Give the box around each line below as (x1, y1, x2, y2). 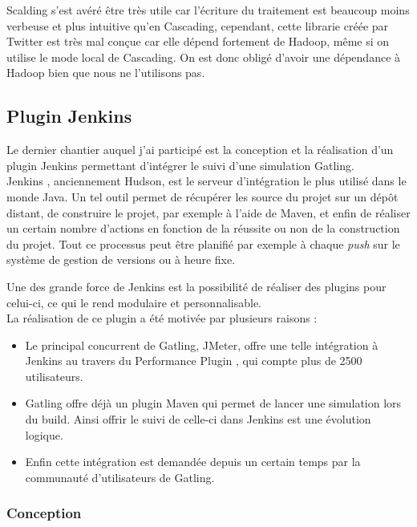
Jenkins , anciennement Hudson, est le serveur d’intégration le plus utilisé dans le (6, 172, 407, 189)
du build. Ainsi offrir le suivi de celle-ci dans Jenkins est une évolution (25, 411, 371, 428)
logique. (25, 426, 63, 443)
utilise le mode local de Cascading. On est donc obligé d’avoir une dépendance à (6, 48, 401, 65)
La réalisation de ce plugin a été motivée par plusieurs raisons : (6, 310, 318, 326)
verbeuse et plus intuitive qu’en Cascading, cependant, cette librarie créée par (6, 17, 389, 34)
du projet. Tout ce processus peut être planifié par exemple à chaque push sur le (6, 235, 400, 252)
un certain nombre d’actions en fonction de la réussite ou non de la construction (6, 220, 400, 237)
